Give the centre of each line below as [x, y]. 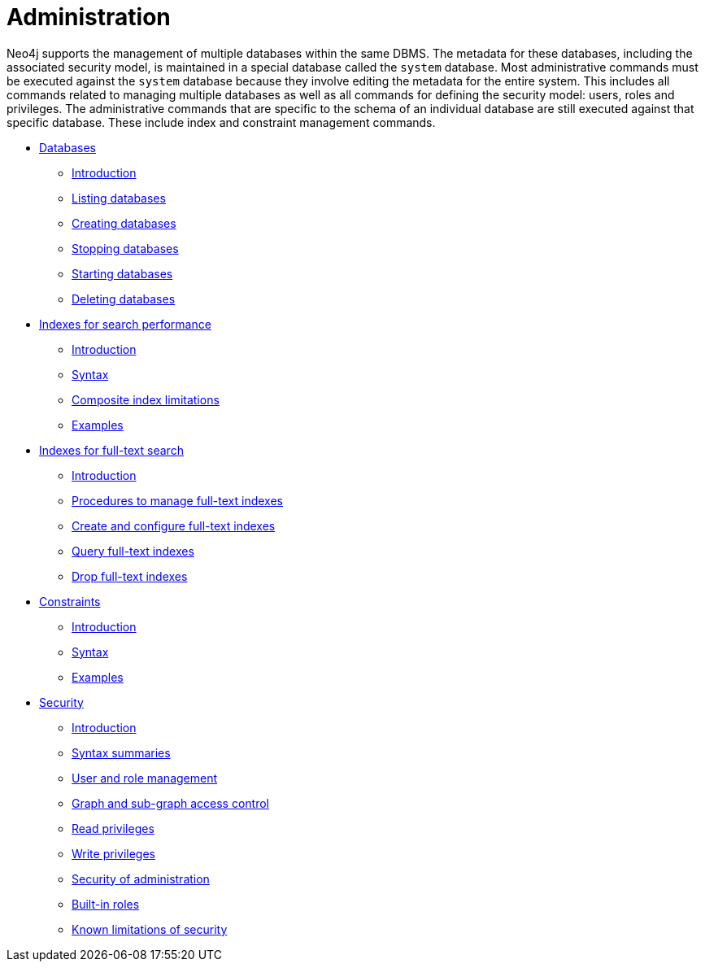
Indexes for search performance [125, 324]
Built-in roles [106, 904]
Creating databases [124, 223]
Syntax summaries [121, 752]
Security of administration [141, 879]
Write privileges [113, 853]
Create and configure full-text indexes [174, 525]
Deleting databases [124, 299]
